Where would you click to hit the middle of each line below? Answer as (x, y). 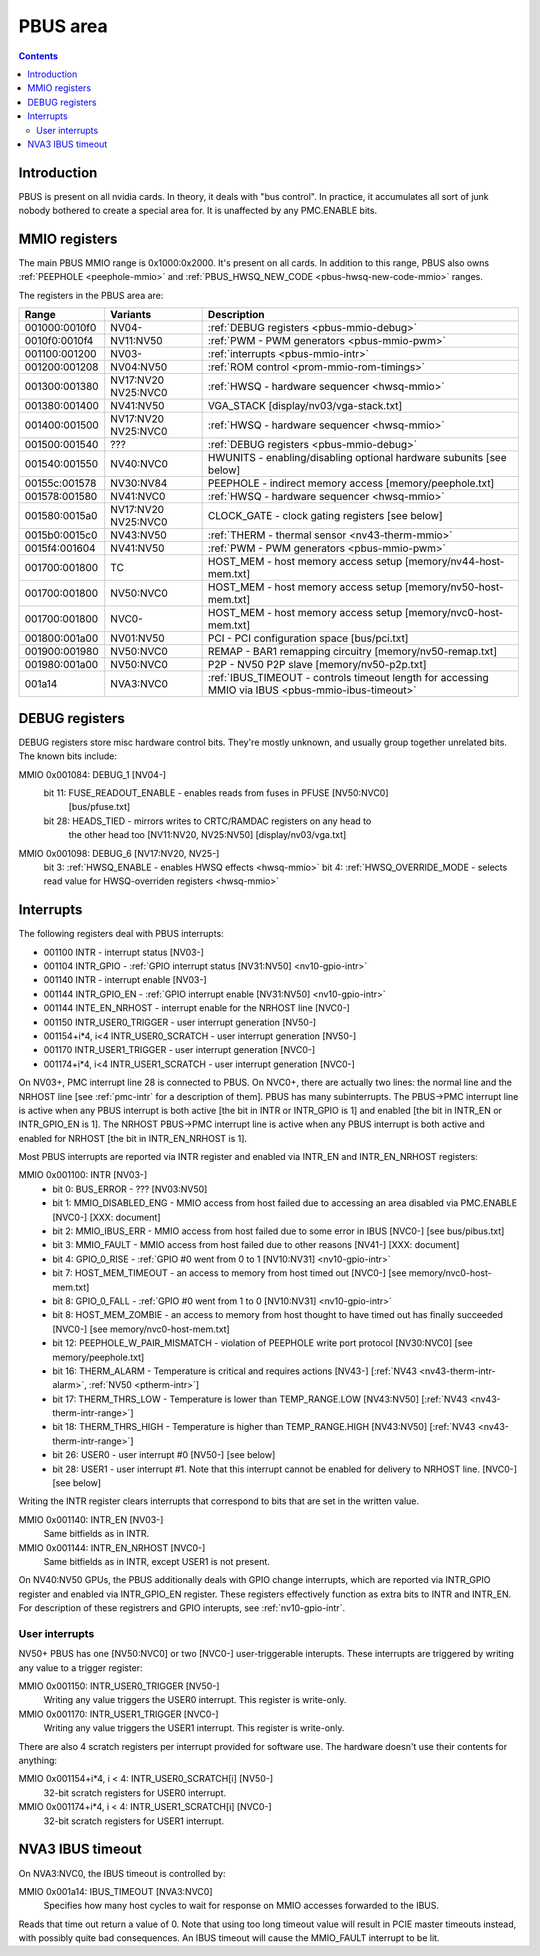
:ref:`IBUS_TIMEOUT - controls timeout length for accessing (348, 678)
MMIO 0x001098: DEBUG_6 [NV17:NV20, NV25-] (119, 853)
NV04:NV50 (139, 367)
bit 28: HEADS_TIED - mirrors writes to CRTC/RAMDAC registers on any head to (207, 821)
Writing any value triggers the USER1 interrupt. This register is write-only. (194, 1728)
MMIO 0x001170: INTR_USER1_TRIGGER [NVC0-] (118, 1714)
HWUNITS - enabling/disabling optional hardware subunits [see (357, 458)
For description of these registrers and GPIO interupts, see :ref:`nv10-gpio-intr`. (181, 1608)
